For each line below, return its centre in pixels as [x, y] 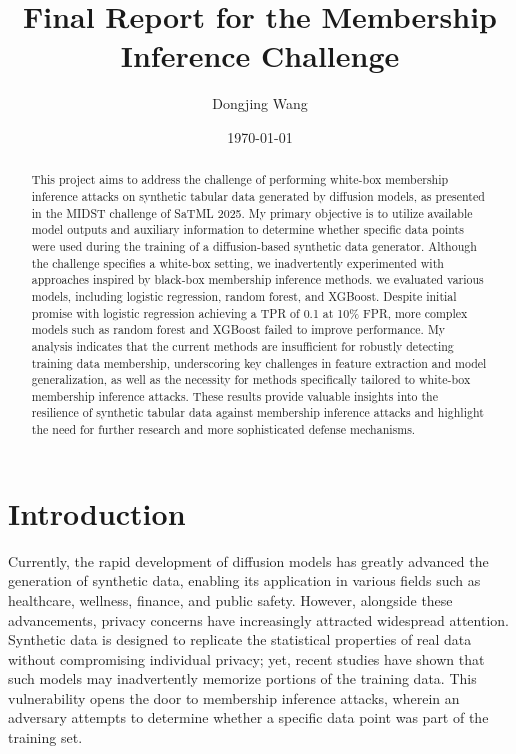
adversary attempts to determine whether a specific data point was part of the [248, 717]
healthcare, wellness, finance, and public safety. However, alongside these [230, 599]
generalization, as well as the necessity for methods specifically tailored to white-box [251, 379]
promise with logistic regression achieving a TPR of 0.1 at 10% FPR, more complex [249, 312]
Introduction [97, 512]
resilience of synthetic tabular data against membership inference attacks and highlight [257, 412]
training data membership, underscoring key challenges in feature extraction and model [259, 362]
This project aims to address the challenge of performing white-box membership [240, 179]
